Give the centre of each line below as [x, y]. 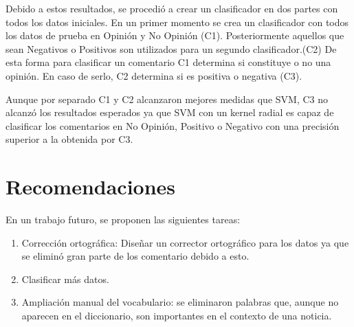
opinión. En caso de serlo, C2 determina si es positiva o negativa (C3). [154, 75]
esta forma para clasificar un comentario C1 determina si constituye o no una [168, 62]
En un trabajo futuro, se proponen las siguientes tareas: [123, 219]
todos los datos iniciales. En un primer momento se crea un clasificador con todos [177, 22]
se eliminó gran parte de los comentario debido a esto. [135, 256]
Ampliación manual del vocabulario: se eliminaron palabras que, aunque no [180, 302]
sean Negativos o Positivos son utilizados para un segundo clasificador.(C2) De [171, 48]
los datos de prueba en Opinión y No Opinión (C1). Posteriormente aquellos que [175, 35]
